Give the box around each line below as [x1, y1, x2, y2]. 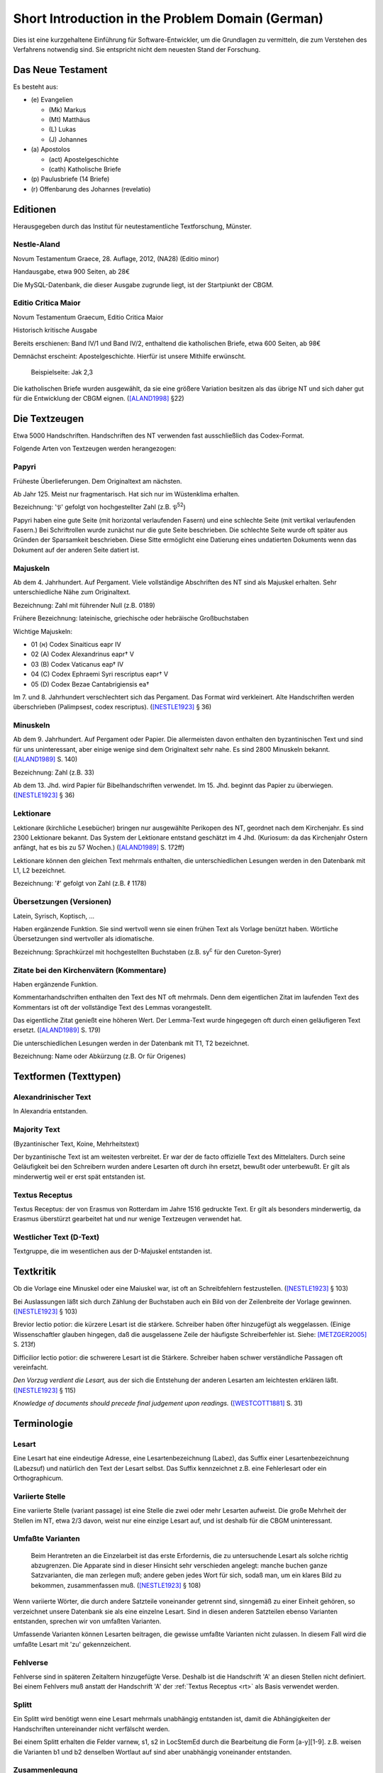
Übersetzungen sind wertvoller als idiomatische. [13, 935, 155, 943]
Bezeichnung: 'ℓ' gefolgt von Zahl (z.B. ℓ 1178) [13, 879, 147, 888]
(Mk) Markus [48, 105, 87, 113]
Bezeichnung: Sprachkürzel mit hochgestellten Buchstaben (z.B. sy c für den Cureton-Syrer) [13, 947, 282, 956]
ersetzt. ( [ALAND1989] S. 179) [13, 1026, 101, 1035]
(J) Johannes [48, 135, 88, 143]
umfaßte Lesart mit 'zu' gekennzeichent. [13, 1640, 131, 1648]
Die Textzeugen [13, 412, 84, 425]
